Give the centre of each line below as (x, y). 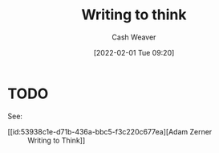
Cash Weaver (134, 37)
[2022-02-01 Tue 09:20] (134, 52)
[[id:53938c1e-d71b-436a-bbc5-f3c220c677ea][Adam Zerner (110, 131)
